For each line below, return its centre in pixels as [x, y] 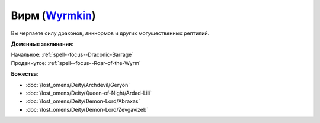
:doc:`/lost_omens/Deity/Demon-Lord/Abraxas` [83, 101]
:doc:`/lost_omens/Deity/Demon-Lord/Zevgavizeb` [87, 109]
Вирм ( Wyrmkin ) [53, 15]
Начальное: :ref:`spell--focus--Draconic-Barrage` [72, 55]
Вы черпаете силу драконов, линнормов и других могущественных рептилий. [110, 33]
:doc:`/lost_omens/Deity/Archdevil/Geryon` [78, 85]
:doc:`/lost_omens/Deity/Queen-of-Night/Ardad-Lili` [89, 93]
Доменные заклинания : [42, 44]
